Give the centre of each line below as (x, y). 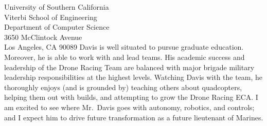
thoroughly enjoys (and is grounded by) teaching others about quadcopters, (123, 87)
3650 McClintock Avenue (43, 37)
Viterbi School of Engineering (51, 17)
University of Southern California (57, 7)
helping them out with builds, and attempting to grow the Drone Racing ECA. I (131, 97)
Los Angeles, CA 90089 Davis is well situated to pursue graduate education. (124, 47)
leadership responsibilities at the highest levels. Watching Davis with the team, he (133, 77)
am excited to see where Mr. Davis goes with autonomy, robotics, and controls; (129, 107)
